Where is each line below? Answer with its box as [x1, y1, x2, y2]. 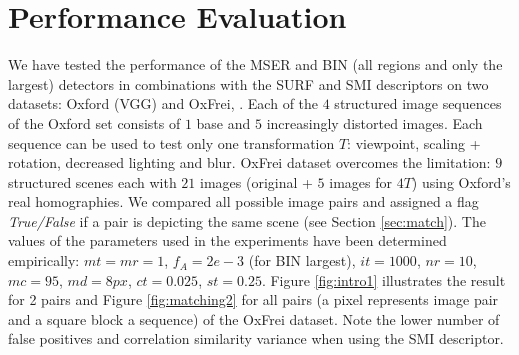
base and [196, 112, 251, 133]
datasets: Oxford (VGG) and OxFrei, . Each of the [8, 93, 319, 114]
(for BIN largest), [248, 250, 356, 271]
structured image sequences [334, 93, 502, 114]
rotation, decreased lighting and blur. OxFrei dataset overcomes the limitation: [8, 152, 491, 173]
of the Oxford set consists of [8, 112, 181, 133]
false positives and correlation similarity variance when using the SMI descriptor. [8, 328, 504, 349]
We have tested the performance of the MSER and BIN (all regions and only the [8, 54, 503, 75]
